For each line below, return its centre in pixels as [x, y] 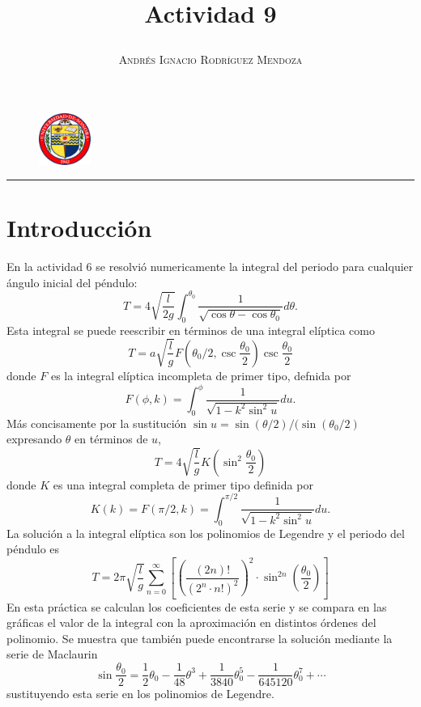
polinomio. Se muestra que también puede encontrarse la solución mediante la [200, 638]
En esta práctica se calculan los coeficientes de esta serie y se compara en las [197, 606]
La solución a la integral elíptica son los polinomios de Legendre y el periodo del [206, 533]
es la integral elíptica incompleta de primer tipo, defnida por [201, 375]
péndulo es [33, 549]
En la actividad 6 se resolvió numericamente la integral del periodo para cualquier [210, 267]
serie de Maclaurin [52, 654]
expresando [34, 439]
